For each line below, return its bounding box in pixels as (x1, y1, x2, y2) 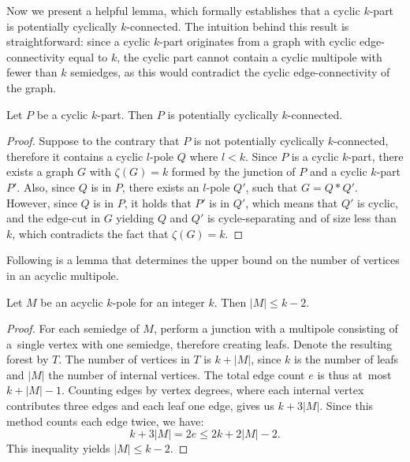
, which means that (245, 194, 338, 211)
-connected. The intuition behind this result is (126, 17, 349, 34)
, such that (245, 178, 298, 195)
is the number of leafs (294, 351, 399, 367)
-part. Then (97, 106, 154, 122)
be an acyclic (40, 293, 103, 310)
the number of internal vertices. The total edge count (48, 366, 305, 382)
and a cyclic (309, 163, 367, 180)
